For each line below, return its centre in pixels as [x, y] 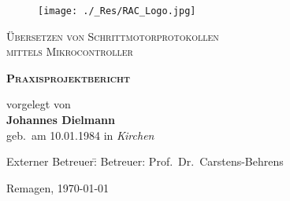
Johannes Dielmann [61, 120]
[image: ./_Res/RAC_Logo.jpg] [117, 11]
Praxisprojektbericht [69, 77]
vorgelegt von [39, 104]
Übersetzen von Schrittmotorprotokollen [113, 36]
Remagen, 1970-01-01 [58, 187]
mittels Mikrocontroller [70, 51]
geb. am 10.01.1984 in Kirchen [80, 135]
